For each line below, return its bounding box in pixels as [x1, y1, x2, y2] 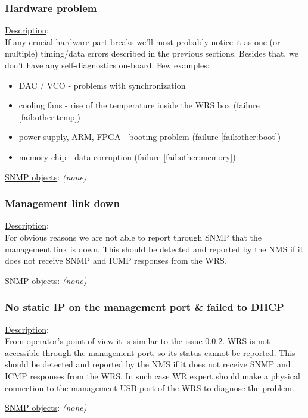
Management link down [5, 196, 120, 211]
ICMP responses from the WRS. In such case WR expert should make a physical [5, 369, 300, 382]
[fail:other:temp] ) [18, 110, 80, 123]
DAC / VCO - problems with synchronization [18, 79, 186, 91]
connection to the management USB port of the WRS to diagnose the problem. [5, 381, 294, 394]
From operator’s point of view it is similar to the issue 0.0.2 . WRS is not [5, 335, 270, 347]
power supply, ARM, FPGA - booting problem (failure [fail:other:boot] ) [18, 130, 281, 143]
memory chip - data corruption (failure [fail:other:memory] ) [18, 150, 236, 163]
